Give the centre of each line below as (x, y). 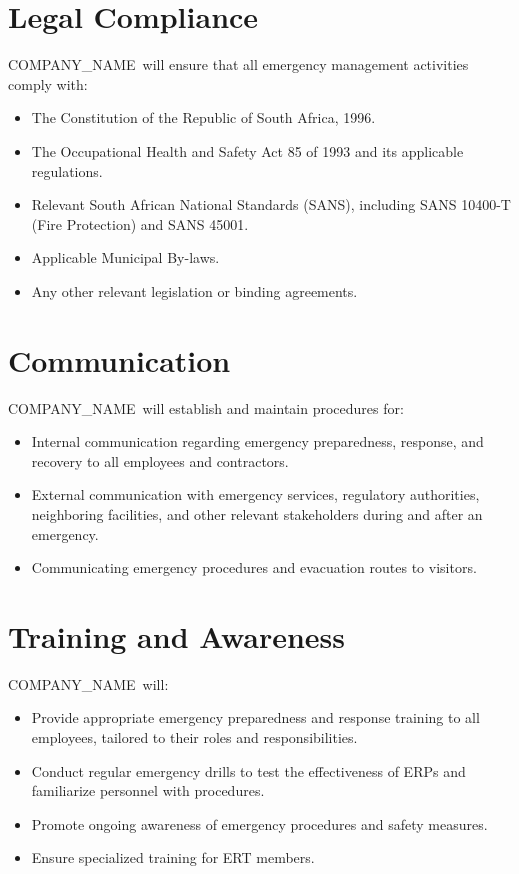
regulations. (67, 170)
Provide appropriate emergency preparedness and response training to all (255, 717)
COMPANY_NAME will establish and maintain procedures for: (206, 407)
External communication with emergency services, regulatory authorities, (255, 494)
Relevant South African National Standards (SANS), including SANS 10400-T (271, 204)
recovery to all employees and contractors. (160, 460)
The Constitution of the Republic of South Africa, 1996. (203, 117)
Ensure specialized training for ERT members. (173, 857)
